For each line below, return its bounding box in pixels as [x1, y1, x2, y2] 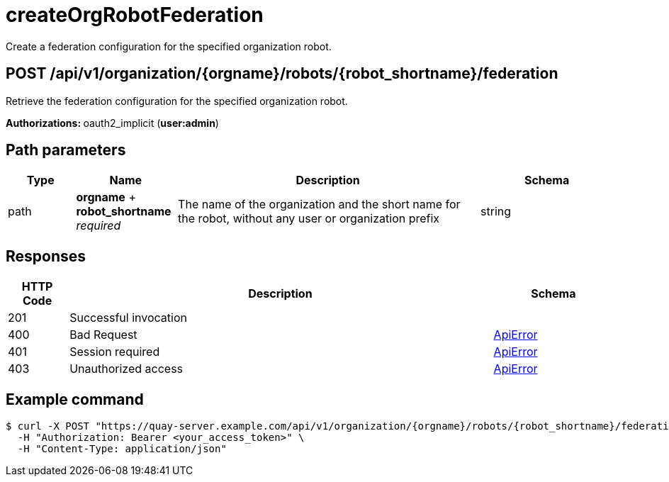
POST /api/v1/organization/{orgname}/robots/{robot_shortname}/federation [6, 65, 558, 83]
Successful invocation [69, 310, 187, 325]
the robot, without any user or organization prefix [178, 211, 440, 226]
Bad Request [69, 327, 137, 342]
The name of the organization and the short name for [178, 197, 461, 212]
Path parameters [6, 141, 126, 159]
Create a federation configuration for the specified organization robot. [6, 40, 332, 52]
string [480, 204, 512, 219]
